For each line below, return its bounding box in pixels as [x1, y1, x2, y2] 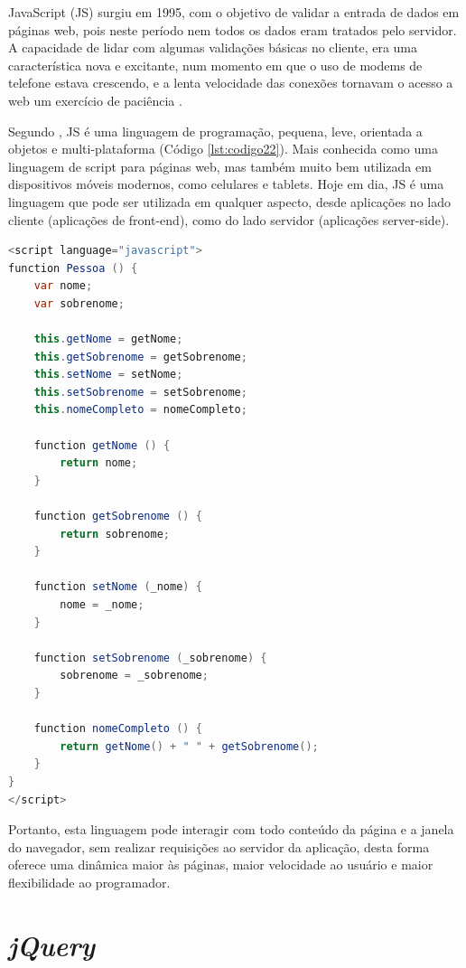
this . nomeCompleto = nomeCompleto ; [33, 403, 247, 417]
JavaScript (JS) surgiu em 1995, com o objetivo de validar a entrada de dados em [8, 3, 460, 21]
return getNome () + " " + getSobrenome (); [60, 739, 319, 753]
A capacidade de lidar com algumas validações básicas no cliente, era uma [8, 38, 417, 57]
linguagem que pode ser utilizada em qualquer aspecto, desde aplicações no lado [8, 192, 451, 211]
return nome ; [60, 456, 138, 470]
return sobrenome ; [60, 527, 170, 540]
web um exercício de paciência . [8, 90, 182, 109]
